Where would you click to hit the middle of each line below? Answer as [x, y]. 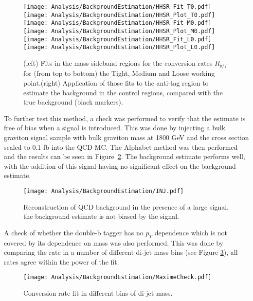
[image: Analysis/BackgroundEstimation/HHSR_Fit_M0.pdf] [117, 23]
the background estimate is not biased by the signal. [101, 216]
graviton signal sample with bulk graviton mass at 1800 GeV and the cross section [126, 137]
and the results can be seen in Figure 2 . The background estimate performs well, [125, 156]
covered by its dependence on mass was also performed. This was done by [114, 242]
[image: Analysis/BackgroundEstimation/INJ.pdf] [104, 191]
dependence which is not [191, 232]
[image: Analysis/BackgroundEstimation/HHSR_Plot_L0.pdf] [119, 47]
